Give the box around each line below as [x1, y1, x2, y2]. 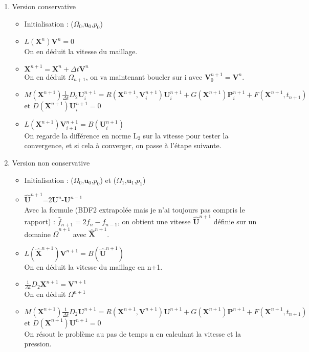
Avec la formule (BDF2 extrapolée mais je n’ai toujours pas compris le [24, 204, 245, 215]
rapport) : [24, 216, 55, 227]
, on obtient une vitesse [118, 216, 191, 227]
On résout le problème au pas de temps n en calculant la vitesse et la [24, 328, 241, 339]
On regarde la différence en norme [24, 130, 131, 140]
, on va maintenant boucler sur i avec [85, 71, 203, 82]
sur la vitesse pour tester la [143, 130, 229, 140]
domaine [24, 228, 51, 239]
